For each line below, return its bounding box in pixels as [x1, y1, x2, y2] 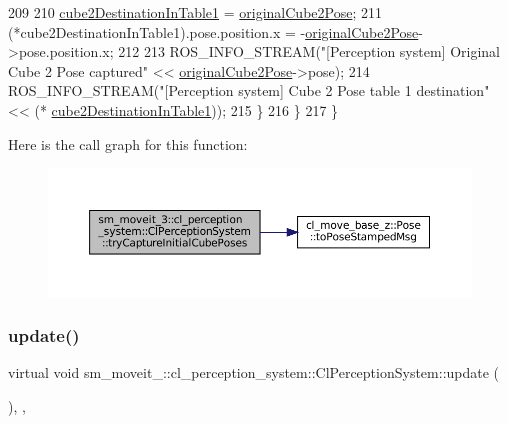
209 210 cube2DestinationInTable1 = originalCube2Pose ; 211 [8, 2, 382, 22]
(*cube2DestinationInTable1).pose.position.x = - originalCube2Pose [8, 21, 419, 42]
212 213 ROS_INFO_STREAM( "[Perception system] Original [118, 41, 500, 62]
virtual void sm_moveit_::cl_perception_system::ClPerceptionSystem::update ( [8, 362, 500, 383]
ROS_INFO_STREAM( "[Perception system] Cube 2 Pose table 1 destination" [8, 80, 490, 101]
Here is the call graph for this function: [8, 133, 248, 154]
